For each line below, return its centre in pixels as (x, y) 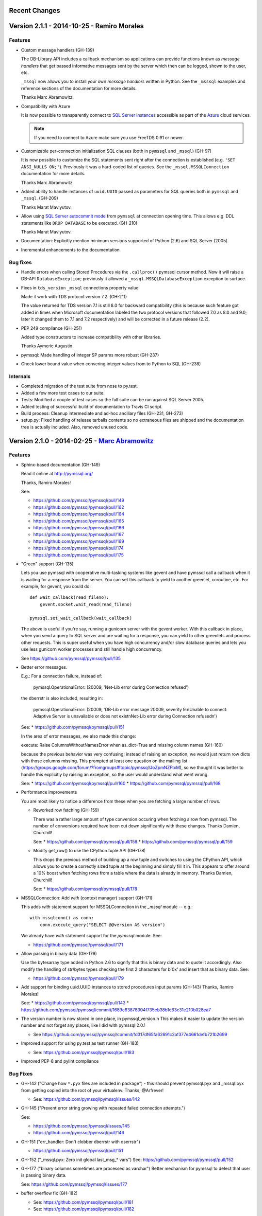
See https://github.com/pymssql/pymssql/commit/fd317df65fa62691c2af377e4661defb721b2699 (130, 1034)
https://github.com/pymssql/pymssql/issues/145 (82, 1126)
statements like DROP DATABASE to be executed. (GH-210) (79, 223)
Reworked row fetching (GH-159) (66, 810)
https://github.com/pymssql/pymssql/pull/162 (79, 507)
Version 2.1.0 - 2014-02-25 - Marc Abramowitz (81, 441)
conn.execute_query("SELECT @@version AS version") (102, 925)
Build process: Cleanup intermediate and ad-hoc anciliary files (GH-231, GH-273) (102, 413)
